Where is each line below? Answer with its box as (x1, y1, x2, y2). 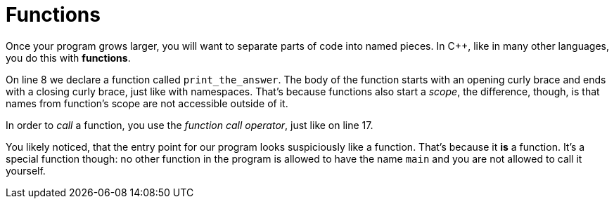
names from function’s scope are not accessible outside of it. (6, 97, 288, 109)
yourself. (6, 164, 46, 177)
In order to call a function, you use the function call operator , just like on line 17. (6, 118, 373, 131)
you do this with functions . (6, 51, 131, 64)
